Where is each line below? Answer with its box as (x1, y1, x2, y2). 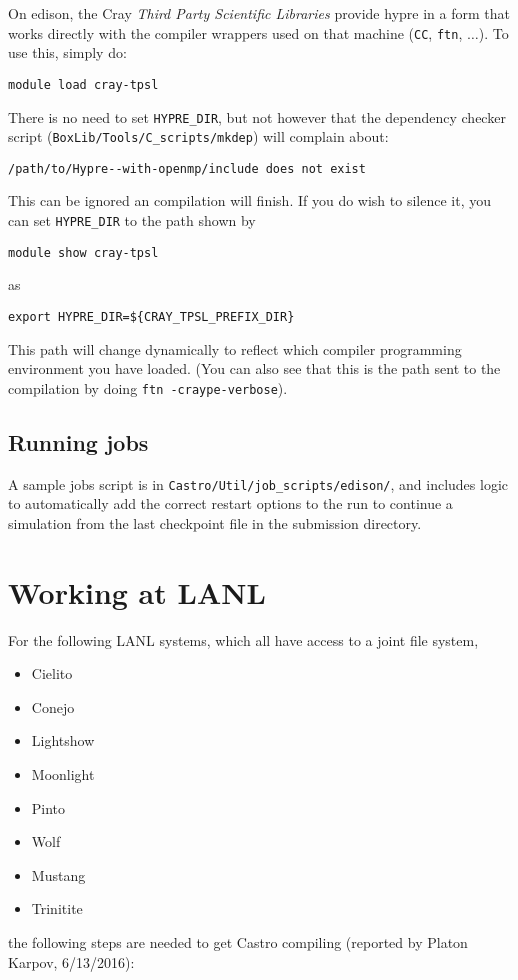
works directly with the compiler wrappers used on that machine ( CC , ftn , (8, 22, 463, 43)
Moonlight (31, 764, 95, 785)
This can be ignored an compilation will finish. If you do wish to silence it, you (8, 190, 491, 211)
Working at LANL (8, 571, 266, 612)
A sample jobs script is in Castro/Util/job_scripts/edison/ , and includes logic (8, 473, 509, 494)
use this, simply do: (8, 42, 127, 63)
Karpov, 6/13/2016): (8, 951, 135, 972)
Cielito (31, 663, 73, 684)
